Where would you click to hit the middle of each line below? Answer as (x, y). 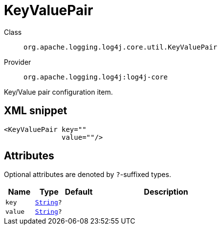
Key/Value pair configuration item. (58, 92)
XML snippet (36, 111)
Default (79, 192)
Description (166, 192)
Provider (18, 62)
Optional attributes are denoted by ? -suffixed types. (88, 175)
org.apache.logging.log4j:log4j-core (96, 77)
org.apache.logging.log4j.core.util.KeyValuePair (121, 47)
